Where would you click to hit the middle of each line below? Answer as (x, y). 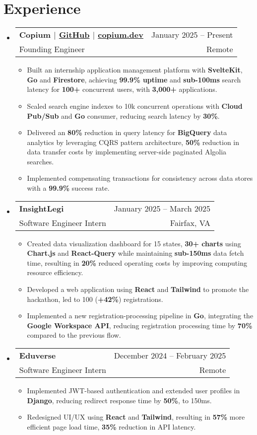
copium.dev (121, 35)
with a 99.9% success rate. (68, 188)
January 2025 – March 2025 (162, 208)
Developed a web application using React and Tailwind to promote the (138, 289)
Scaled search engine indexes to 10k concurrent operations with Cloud (135, 106)
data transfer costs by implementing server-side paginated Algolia (127, 152)
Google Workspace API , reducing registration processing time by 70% (140, 325)
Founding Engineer (52, 49)
